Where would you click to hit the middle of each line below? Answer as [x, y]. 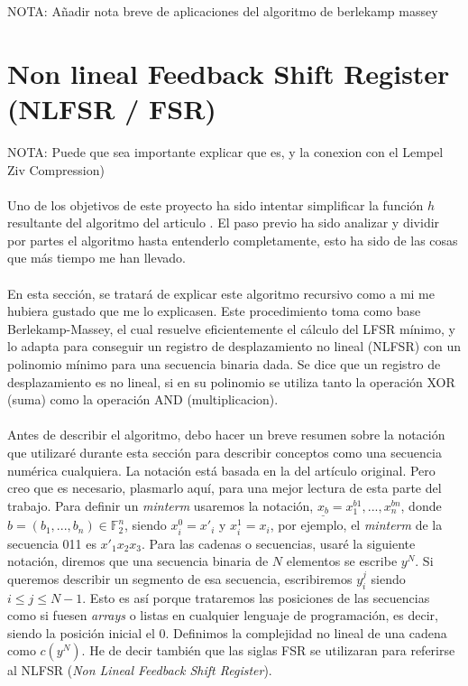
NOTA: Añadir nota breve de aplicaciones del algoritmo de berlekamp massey [223, 11]
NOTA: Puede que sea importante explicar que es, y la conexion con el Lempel [225, 151]
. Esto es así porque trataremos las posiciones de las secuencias [256, 597]
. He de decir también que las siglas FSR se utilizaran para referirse [268, 650]
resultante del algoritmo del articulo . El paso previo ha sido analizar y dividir [224, 222]
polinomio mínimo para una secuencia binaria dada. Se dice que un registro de [224, 364]
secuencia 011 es [52, 543]
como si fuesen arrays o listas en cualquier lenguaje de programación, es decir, [223, 615]
